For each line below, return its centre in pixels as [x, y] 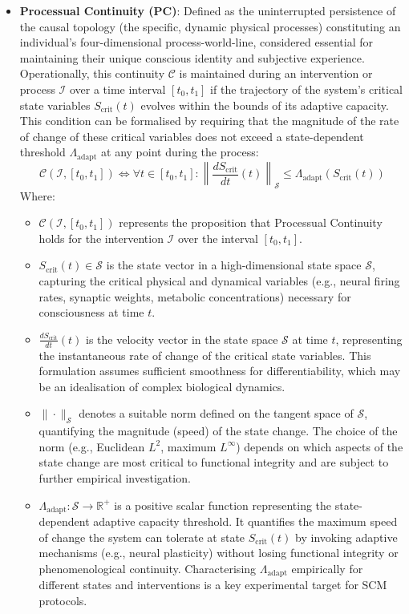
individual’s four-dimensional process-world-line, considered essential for [196, 42]
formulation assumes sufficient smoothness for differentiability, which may [220, 371]
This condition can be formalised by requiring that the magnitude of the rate [209, 121]
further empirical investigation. [115, 477]
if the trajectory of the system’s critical [307, 89]
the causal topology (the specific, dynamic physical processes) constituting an [210, 26]
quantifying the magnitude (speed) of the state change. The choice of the [218, 431]
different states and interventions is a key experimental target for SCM [213, 585]
